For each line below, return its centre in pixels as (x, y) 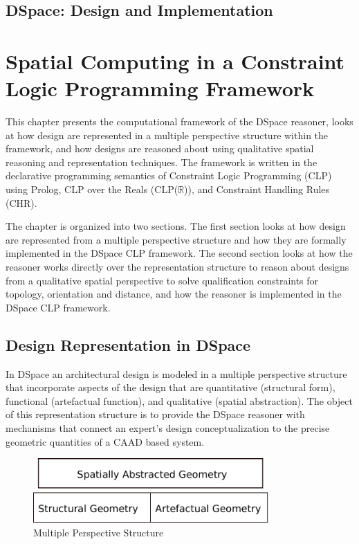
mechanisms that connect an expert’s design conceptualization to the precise (168, 427)
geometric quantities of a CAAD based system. (105, 441)
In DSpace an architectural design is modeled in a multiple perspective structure (176, 373)
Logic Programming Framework (160, 88)
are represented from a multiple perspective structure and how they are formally (176, 239)
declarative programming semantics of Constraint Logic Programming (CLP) (169, 175)
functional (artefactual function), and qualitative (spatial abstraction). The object (179, 400)
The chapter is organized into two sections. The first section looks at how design (176, 226)
